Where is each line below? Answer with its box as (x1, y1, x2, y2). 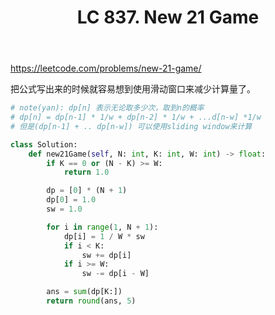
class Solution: (10, 139, 78, 150)
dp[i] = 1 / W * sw (63, 231, 145, 241)
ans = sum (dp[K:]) (46, 287, 123, 297)
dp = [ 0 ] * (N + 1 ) (46, 186, 128, 196)
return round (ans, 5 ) (46, 296, 137, 306)
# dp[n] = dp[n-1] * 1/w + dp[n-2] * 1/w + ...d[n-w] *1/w (10, 112, 262, 123)
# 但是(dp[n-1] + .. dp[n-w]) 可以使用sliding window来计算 (10, 121, 253, 131)
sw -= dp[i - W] (81, 269, 150, 279)
